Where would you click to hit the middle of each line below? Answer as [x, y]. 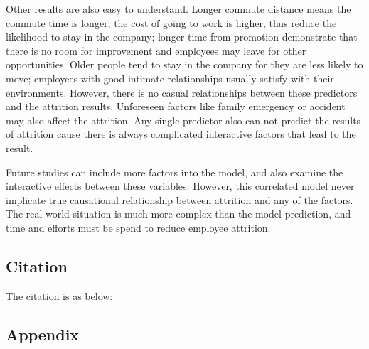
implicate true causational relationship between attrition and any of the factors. [180, 199]
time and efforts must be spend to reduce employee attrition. [138, 227]
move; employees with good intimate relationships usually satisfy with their [170, 78]
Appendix [43, 334]
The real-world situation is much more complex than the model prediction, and [178, 214]
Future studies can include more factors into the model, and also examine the [175, 172]
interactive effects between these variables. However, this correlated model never [180, 186]
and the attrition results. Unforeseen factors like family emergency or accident [176, 106]
